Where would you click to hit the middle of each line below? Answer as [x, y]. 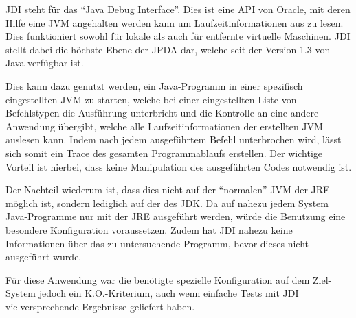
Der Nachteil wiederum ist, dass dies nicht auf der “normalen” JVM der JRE [168, 189]
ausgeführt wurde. [44, 257]
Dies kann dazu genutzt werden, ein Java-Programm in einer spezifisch [154, 85]
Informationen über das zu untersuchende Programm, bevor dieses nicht [157, 243]
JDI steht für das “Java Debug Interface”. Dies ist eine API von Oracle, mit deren [178, 9]
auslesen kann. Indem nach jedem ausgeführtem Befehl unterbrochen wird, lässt [174, 139]
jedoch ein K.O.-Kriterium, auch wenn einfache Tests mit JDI [169, 293]
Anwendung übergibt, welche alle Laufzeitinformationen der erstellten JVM [164, 126]
